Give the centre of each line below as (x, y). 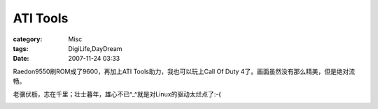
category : (28, 39)
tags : (21, 48)
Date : (21, 59)
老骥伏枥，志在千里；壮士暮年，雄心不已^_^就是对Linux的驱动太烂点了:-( (117, 94)
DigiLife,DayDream (95, 48)
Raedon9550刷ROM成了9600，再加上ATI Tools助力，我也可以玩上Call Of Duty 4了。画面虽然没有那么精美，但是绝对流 (184, 71)
